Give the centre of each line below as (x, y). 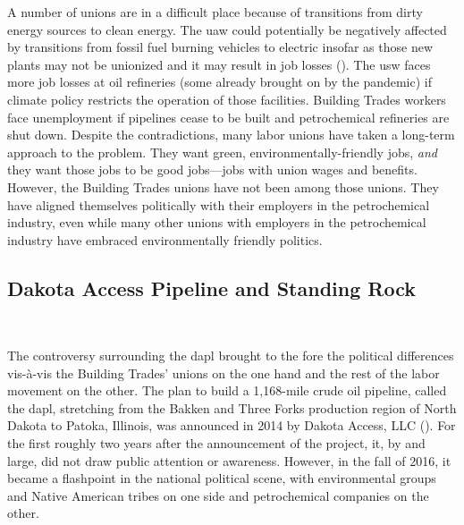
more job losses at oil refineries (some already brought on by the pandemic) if (220, 82)
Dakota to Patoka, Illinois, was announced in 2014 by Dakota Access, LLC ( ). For (232, 425)
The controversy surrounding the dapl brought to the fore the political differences (231, 356)
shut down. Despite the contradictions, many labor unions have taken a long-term (231, 135)
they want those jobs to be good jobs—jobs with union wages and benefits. (212, 169)
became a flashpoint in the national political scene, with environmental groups (222, 478)
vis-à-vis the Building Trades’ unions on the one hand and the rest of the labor (224, 373)
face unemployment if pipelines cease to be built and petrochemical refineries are (228, 117)
